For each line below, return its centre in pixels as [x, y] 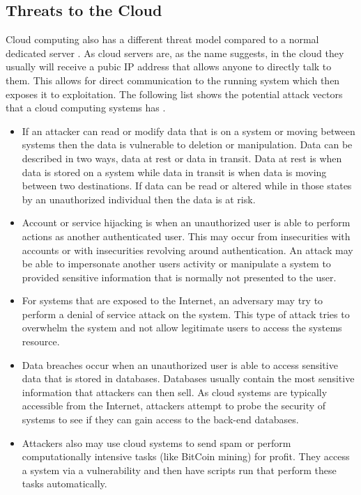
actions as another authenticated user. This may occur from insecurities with [186, 236]
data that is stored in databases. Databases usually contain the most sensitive [188, 378]
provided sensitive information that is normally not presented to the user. [179, 277]
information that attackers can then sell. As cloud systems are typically [175, 392]
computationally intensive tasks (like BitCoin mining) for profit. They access [186, 456]
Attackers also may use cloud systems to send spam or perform [156, 442]
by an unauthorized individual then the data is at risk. [139, 199]
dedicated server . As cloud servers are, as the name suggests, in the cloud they [175, 53]
